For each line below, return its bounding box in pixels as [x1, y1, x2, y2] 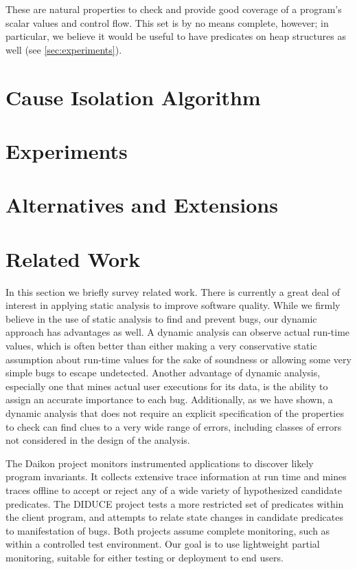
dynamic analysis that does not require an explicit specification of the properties [5, 405, 344, 420]
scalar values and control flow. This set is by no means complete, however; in [5, 15, 329, 30]
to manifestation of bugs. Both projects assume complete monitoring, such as [5, 523, 330, 537]
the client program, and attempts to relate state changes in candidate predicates [5, 510, 343, 524]
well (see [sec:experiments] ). [5, 42, 122, 56]
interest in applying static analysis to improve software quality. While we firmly [5, 298, 341, 312]
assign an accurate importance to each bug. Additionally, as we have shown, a [5, 392, 333, 407]
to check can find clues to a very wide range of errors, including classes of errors [5, 419, 342, 433]
